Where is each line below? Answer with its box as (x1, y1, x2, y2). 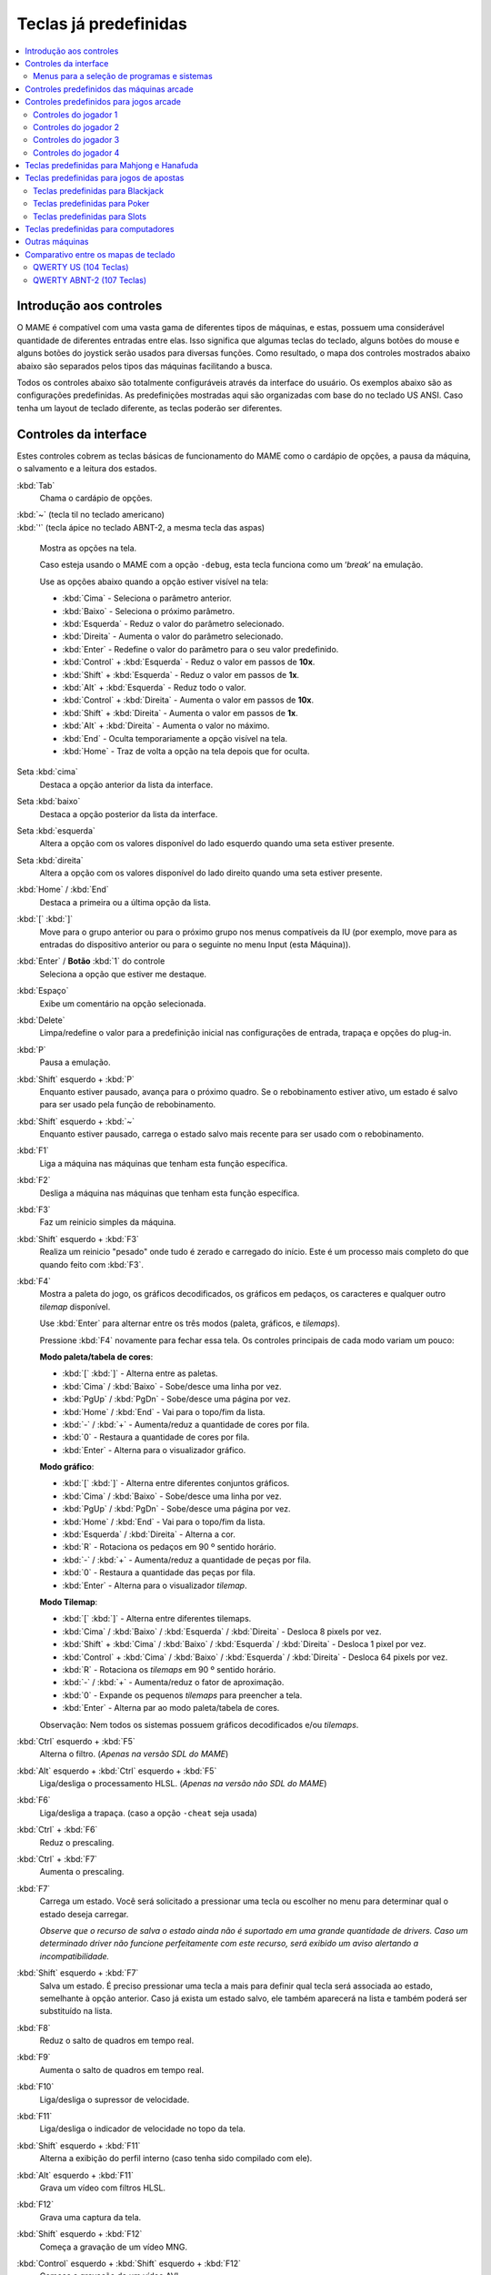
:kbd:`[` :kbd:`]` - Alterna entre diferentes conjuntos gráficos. (62, 1478, 290, 1489)
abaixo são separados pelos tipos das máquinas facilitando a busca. (16, 360, 273, 371)
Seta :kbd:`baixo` (16, 796, 81, 807)
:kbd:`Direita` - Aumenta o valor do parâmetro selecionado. (62, 631, 284, 642)
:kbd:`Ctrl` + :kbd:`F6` (16, 1825, 98, 1835)
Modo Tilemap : (39, 1596, 98, 1607)
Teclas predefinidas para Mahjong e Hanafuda (25, 160, 199, 171)
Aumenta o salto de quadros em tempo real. (39, 2064, 205, 2075)
